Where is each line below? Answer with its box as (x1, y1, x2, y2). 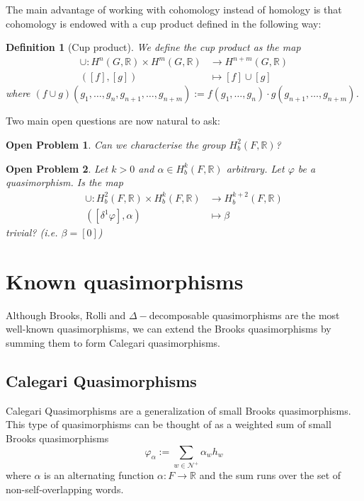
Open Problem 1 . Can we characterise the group (6, 137, 226, 151)
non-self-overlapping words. (6, 481, 124, 496)
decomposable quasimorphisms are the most (149, 307, 340, 322)
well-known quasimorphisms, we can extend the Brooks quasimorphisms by (6, 321, 331, 336)
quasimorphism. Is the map (6, 175, 123, 190)
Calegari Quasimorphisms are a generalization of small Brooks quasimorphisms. (6, 403, 351, 417)
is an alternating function (44, 468, 154, 483)
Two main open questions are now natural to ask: (6, 113, 220, 128)
